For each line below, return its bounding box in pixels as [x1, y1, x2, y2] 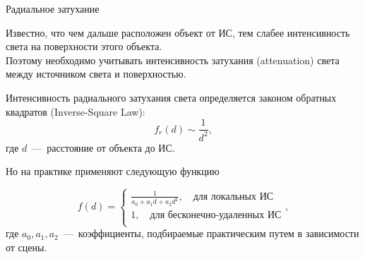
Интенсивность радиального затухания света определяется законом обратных [6, 90, 337, 104]
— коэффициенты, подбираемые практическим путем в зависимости [63, 226, 359, 241]
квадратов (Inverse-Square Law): [6, 104, 145, 119]
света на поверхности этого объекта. [6, 39, 162, 54]
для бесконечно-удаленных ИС [150, 210, 282, 220]
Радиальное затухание [6, 1, 100, 16]
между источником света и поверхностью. [6, 66, 186, 81]
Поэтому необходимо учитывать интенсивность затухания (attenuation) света [6, 52, 340, 67]
